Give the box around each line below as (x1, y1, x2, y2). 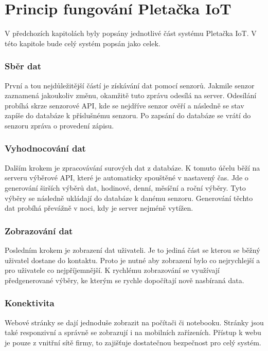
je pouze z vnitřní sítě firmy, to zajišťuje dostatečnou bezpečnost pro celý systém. (5, 337, 261, 347)
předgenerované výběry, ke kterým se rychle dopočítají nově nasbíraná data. (5, 274, 244, 285)
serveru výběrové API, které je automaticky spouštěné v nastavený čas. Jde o (5, 172, 248, 183)
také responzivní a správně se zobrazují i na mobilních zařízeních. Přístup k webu (5, 327, 261, 338)
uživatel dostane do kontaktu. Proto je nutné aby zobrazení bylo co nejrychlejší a (5, 254, 260, 265)
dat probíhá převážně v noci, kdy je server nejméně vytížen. (5, 202, 193, 213)
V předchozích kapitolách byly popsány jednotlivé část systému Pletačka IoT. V (5, 28, 257, 39)
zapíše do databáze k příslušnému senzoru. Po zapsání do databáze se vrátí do (5, 110, 251, 121)
